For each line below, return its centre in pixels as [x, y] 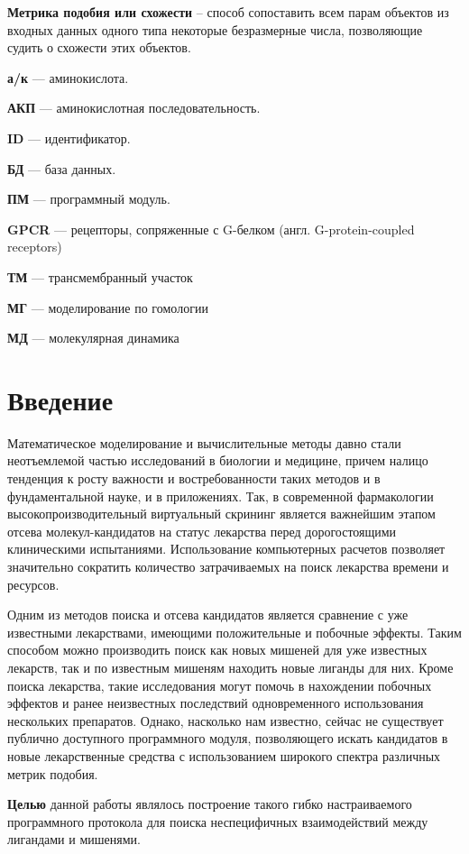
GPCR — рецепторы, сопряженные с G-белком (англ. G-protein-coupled [211, 229]
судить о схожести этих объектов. [99, 47]
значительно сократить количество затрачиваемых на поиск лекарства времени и [228, 566]
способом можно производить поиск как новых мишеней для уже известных [217, 650]
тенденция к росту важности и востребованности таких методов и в [194, 478]
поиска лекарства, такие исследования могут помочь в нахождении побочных [220, 685]
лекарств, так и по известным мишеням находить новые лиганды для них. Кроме [230, 667]
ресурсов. [33, 584]
